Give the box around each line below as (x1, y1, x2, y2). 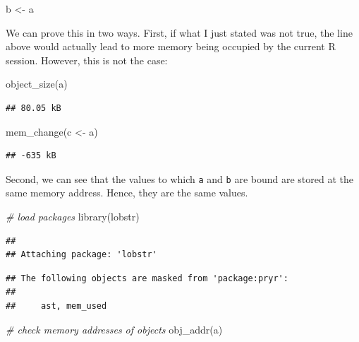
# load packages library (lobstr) (6, 209, 140, 223)
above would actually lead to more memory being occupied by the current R (6, 39, 336, 54)
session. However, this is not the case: (6, 52, 168, 67)
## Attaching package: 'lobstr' (6, 249, 157, 260)
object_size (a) (6, 76, 68, 91)
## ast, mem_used (6, 300, 107, 311)
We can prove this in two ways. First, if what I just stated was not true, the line (6, 25, 353, 40)
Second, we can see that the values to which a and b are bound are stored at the (6, 171, 353, 186)
